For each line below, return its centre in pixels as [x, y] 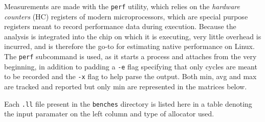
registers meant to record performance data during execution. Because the [120, 26]
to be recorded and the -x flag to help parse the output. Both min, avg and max [130, 76]
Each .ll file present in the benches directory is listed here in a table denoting [128, 103]
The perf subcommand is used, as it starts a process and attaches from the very [130, 56]
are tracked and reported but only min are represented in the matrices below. [126, 86]
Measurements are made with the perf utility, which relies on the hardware [122, 6]
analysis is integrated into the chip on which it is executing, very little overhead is [133, 36]
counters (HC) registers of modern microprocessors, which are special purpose [126, 16]
